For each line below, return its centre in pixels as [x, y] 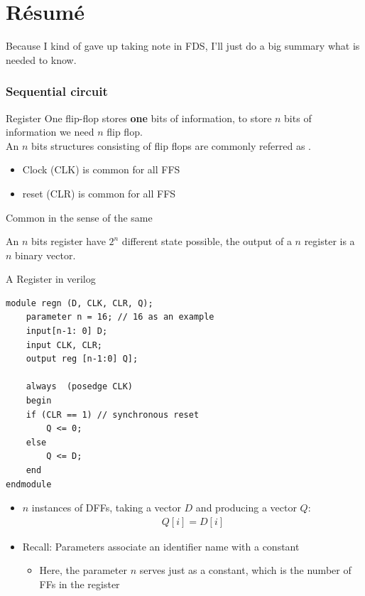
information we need [50, 132]
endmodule [29, 484]
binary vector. [45, 255]
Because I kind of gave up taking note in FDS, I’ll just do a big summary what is [183, 46]
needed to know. [41, 59]
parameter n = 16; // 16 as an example [120, 317]
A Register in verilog [51, 279]
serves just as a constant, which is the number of [245, 570]
